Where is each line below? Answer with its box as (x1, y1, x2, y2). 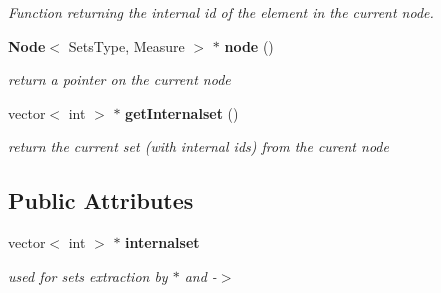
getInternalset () (125, 102, 239, 123)
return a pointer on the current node (8, 69, 231, 90)
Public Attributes (8, 185, 194, 216)
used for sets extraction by (8, 265, 168, 286)
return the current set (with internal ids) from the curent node (8, 136, 389, 157)
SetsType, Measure (68, 35, 185, 56)
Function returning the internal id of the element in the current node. (8, 2, 434, 22)
